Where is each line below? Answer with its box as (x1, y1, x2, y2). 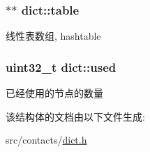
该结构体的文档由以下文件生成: (6, 109, 145, 123)
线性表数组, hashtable (6, 29, 101, 43)
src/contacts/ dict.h (6, 132, 87, 147)
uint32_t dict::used (6, 58, 117, 75)
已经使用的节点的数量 (6, 86, 103, 100)
